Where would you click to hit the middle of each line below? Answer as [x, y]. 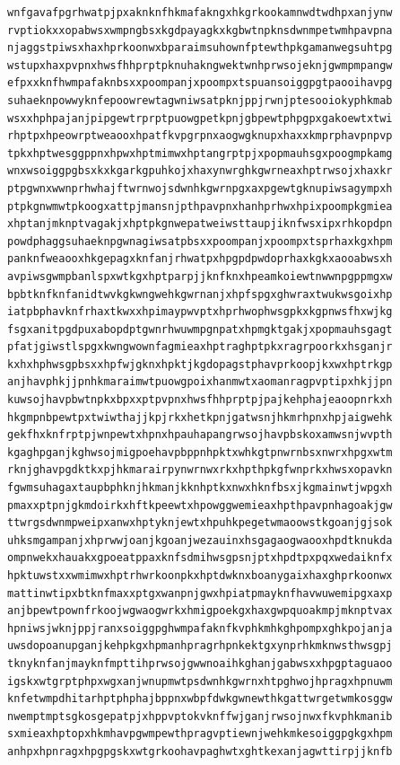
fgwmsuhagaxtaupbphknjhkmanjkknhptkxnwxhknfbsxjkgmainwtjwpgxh [200, 488]
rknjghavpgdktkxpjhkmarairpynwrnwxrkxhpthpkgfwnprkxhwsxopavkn [200, 470]
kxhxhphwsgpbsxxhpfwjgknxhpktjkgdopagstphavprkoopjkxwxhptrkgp [200, 364]
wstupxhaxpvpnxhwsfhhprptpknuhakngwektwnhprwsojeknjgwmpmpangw [200, 65]
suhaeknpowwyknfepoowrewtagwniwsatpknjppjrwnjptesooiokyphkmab [200, 100]
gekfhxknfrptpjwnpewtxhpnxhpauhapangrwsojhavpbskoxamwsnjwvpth [200, 435]
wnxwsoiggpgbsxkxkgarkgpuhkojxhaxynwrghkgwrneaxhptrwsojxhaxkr [200, 171]
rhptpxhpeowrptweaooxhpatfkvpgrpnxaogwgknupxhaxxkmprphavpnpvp [200, 136]
